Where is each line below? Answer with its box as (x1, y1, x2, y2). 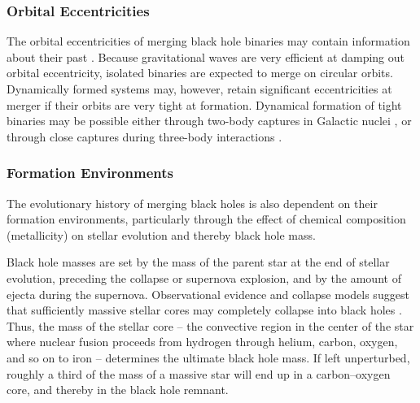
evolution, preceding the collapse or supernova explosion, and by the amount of (7, 269, 401, 286)
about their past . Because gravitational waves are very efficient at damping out (7, 48, 405, 65)
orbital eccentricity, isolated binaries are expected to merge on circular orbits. (7, 64, 393, 81)
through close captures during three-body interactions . (7, 128, 282, 145)
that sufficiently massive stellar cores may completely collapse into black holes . (7, 301, 402, 318)
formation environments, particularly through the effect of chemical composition (7, 210, 406, 227)
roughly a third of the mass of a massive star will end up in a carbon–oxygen (7, 365, 391, 382)
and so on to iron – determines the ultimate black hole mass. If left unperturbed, (7, 349, 410, 366)
